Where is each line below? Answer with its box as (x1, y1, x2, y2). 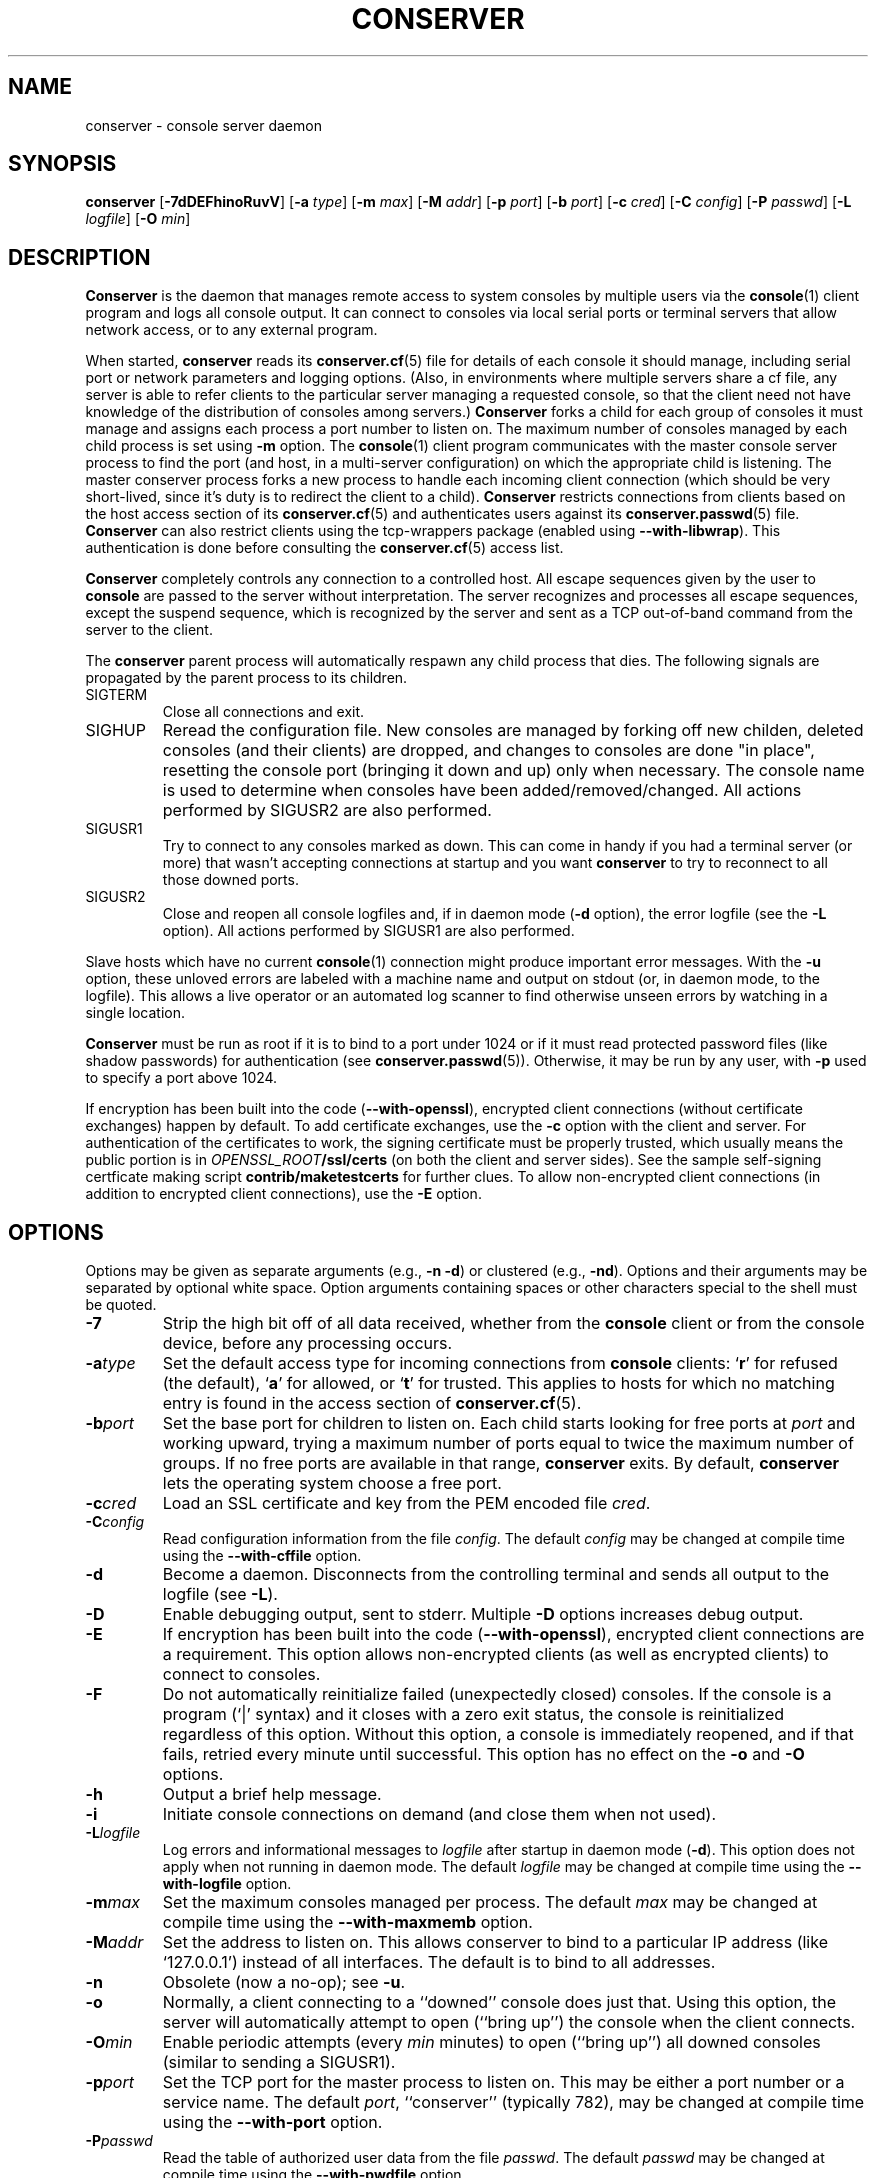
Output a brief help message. (162, 1784, 382, 1805)
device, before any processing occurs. (162, 1333, 453, 1354)
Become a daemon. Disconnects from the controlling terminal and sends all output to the (162, 1564, 830, 1585)
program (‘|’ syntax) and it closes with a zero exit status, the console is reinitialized (162, 1704, 785, 1725)
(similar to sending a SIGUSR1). (162, 2052, 396, 2073)
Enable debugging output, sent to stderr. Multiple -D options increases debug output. (162, 1604, 804, 1625)
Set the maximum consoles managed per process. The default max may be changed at (162, 1892, 818, 1913)
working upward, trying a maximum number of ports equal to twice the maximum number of (162, 1433, 854, 1454)
